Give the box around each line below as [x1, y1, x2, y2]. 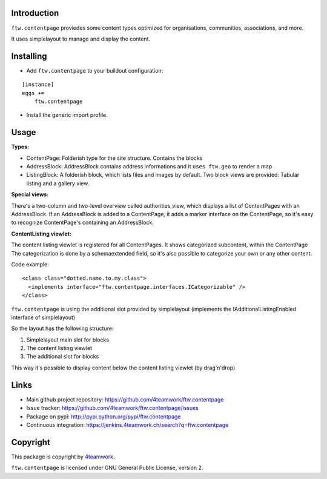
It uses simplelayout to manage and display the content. [11, 35, 151, 42]
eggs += [22, 90, 45, 96]
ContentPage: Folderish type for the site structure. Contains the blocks [26, 154, 203, 162]
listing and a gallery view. [26, 179, 90, 187]
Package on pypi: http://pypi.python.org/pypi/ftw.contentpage [26, 412, 181, 420]
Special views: [11, 191, 49, 198]
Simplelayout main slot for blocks [26, 336, 109, 343]
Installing [11, 51, 48, 61]
